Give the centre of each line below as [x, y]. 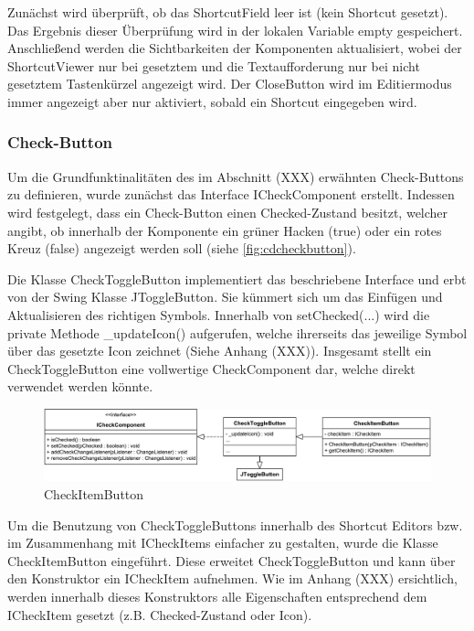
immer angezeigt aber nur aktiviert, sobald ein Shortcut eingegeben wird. [212, 101]
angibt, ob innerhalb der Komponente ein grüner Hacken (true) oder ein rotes [225, 230]
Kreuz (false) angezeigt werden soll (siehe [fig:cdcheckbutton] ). [182, 248]
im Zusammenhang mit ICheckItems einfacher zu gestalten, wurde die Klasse [223, 543]
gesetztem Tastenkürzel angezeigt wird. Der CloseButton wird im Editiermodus [230, 84]
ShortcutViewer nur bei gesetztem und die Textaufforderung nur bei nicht [214, 65]
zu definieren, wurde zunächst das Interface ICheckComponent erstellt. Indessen [231, 194]
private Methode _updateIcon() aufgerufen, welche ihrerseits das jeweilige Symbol [237, 332]
